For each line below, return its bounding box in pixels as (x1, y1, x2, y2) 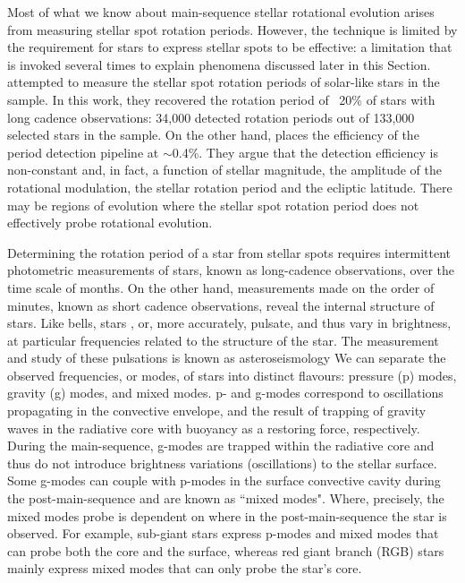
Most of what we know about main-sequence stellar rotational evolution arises (7, 3, 435, 21)
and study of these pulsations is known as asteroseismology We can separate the (7, 348, 446, 367)
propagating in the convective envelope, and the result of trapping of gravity (7, 401, 427, 420)
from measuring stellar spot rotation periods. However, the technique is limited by (7, 20, 458, 39)
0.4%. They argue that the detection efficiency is (172, 142, 438, 161)
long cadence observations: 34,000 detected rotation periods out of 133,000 (7, 107, 415, 126)
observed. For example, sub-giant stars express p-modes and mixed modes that (7, 524, 439, 543)
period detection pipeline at (7, 142, 159, 161)
